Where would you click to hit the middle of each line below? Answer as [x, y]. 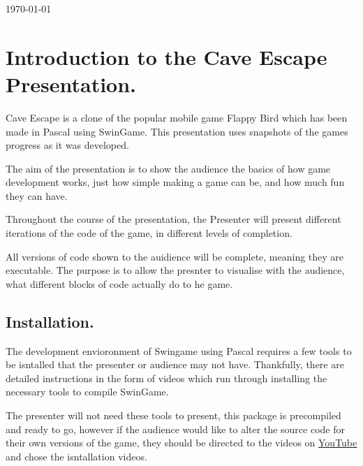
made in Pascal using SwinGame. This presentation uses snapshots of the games [177, 131]
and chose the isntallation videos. [76, 456]
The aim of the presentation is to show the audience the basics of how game [168, 168]
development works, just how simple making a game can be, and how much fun [175, 182]
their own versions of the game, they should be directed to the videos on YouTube [181, 443]
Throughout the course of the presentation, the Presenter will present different [173, 219]
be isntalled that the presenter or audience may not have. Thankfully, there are [175, 364]
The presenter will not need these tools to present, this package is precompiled [173, 415]
